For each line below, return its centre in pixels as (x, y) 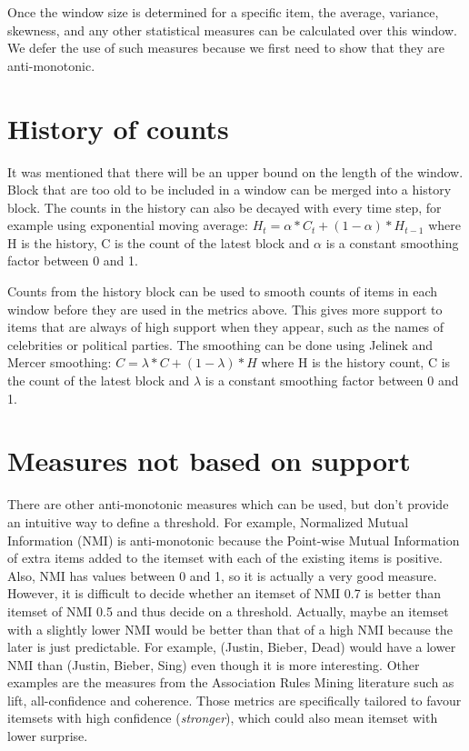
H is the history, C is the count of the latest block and (159, 242)
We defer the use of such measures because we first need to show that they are (226, 48)
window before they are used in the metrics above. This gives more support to (225, 309)
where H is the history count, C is (356, 362)
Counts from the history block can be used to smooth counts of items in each (223, 291)
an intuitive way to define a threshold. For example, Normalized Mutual (208, 521)
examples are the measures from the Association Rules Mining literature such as (231, 682)
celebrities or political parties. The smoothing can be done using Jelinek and (220, 344)
